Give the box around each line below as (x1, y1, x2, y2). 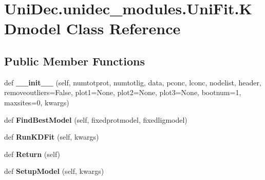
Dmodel (4, 18, 61, 39)
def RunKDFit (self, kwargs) (4, 131, 99, 142)
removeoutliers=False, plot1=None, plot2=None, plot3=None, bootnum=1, (4, 87, 241, 98)
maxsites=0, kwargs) (4, 97, 69, 107)
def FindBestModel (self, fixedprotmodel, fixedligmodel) (4, 114, 187, 125)
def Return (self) (4, 148, 61, 159)
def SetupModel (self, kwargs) (4, 166, 104, 176)
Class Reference (66, 18, 181, 39)
